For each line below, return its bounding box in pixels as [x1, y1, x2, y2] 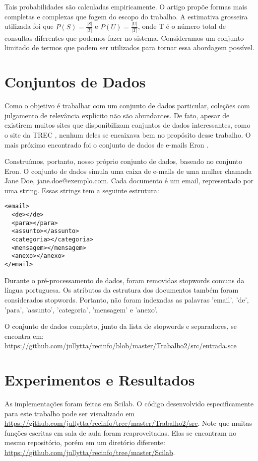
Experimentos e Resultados [4, 370, 195, 390]
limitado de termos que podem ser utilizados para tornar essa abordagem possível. [4, 42, 255, 53]
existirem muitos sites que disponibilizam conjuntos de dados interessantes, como [4, 120, 251, 130]
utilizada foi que [4, 21, 54, 31]
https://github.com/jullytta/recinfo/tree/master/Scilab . [4, 447, 175, 457]
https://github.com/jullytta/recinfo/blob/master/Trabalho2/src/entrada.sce [4, 340, 237, 351]
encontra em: [4, 330, 44, 341]
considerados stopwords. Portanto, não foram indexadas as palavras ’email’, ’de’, [4, 294, 249, 305]
